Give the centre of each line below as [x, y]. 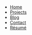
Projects [18, 12]
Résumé [18, 28]
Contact [18, 22]
